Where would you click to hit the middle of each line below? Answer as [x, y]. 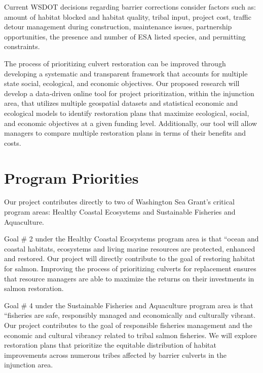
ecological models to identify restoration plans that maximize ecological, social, [127, 113]
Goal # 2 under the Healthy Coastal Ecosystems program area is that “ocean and [131, 239]
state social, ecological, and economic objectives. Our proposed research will [122, 83]
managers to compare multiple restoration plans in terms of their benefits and [125, 133]
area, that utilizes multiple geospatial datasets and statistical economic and [121, 103]
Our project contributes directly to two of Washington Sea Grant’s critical [119, 202]
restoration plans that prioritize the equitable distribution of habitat [110, 345]
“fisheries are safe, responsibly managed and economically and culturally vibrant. [130, 315]
